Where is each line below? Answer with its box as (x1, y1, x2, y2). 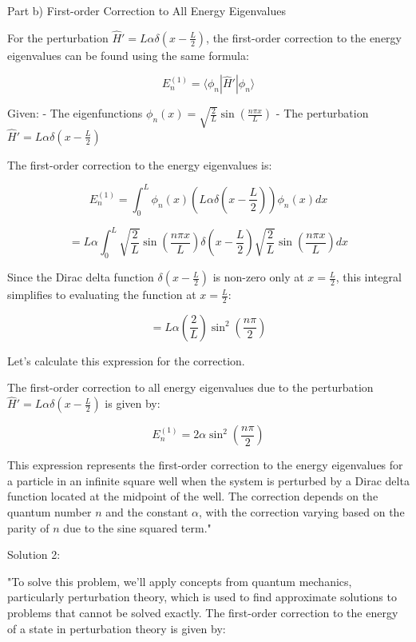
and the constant (105, 504, 188, 520)
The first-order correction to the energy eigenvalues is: (7, 156, 272, 173)
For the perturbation (7, 29, 109, 46)
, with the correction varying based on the (198, 504, 405, 520)
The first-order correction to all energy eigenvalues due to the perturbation (7, 379, 374, 396)
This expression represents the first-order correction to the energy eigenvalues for (7, 457, 403, 473)
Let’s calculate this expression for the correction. (7, 352, 245, 369)
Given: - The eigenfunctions (7, 105, 143, 122)
